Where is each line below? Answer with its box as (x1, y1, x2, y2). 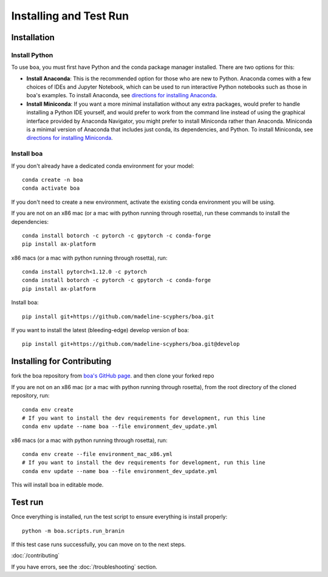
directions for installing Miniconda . (26, 134, 113, 142)
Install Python (11, 50, 53, 59)
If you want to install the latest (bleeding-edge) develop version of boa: (11, 327, 190, 334)
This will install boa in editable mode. (11, 481, 104, 489)
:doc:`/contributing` (11, 552, 60, 559)
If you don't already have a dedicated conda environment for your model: (11, 162, 194, 170)
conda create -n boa (22, 176, 83, 183)
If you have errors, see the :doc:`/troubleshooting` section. (11, 563, 158, 570)
